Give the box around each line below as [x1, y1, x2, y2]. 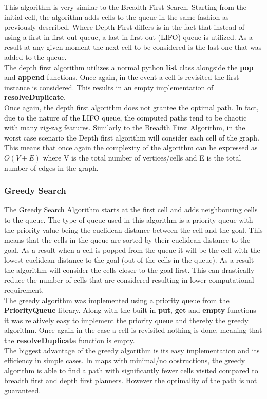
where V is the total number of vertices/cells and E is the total [43, 152, 241, 163]
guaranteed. [4, 385, 41, 395]
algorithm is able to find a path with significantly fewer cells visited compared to [4, 365, 258, 375]
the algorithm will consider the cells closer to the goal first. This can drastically [4, 264, 255, 275]
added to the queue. [4, 51, 67, 62]
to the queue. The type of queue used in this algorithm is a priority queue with [4, 214, 253, 225]
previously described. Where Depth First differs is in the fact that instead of [4, 22, 245, 32]
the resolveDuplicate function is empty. [4, 335, 135, 346]
